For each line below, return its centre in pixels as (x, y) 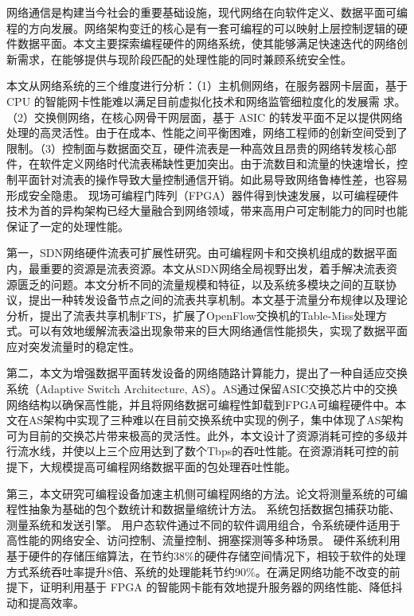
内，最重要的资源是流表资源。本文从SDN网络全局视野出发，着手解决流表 (196, 268)
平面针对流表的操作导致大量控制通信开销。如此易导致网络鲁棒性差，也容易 (212, 179)
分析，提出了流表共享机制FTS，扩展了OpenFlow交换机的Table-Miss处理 (191, 315)
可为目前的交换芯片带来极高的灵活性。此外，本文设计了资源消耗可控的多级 (201, 435)
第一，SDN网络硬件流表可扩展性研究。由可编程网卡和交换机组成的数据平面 (202, 253)
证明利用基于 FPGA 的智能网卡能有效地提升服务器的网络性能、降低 (215, 587)
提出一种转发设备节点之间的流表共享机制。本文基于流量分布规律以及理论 (218, 300)
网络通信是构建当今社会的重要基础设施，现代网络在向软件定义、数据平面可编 (207, 12)
